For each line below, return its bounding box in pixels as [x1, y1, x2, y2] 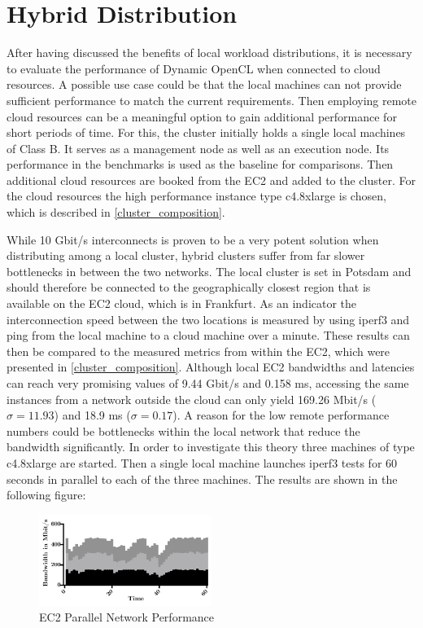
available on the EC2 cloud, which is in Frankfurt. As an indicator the [7, 295, 357, 312]
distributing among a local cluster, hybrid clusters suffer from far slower [7, 247, 365, 264]
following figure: [7, 486, 86, 503]
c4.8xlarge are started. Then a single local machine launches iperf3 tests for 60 [7, 454, 398, 471]
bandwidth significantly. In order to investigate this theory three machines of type [7, 438, 415, 455]
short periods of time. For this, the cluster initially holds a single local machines [7, 124, 406, 141]
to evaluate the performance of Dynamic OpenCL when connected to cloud [7, 59, 381, 77]
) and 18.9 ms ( [54, 406, 131, 424]
